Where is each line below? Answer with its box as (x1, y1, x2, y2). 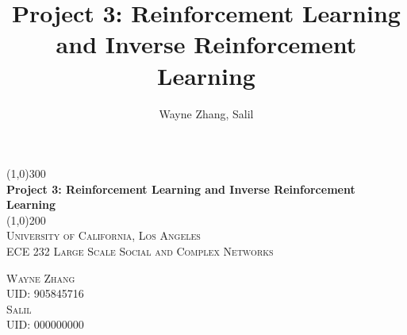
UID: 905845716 (6, 285, 84, 302)
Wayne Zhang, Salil (159, 105, 254, 121)
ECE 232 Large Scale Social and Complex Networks (6, 243, 274, 260)
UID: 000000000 (6, 316, 84, 333)
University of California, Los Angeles (6, 227, 201, 244)
